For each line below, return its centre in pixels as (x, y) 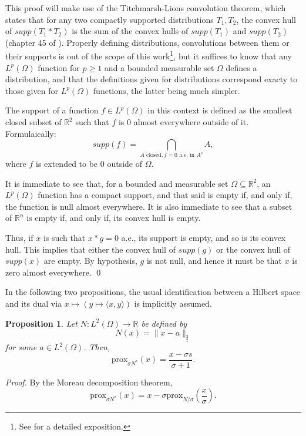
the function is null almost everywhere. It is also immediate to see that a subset (149, 206)
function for (59, 67)
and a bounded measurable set (159, 67)
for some (21, 347)
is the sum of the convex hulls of (130, 31)
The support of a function (52, 110)
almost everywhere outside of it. (191, 122)
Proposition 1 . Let (41, 323)
